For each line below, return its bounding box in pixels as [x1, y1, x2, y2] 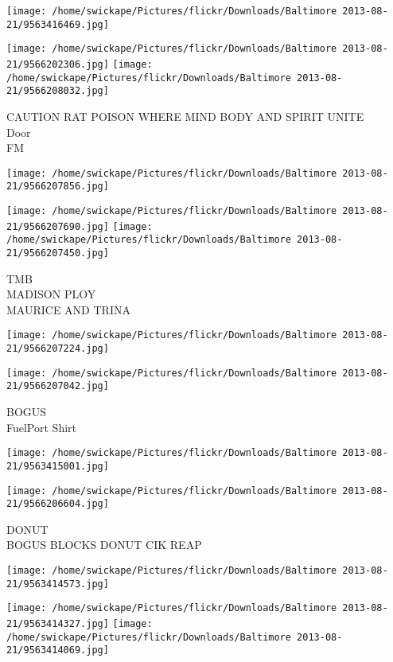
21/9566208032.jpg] [6, 85, 109, 97]
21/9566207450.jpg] [6, 247, 109, 259]
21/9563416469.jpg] [6, 18, 109, 30]
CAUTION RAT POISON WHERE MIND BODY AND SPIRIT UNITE [6, 107, 364, 124]
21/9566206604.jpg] [6, 498, 109, 510]
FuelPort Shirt [6, 419, 77, 435]
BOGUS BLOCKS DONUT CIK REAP [6, 536, 202, 553]
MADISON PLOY [6, 286, 96, 302]
